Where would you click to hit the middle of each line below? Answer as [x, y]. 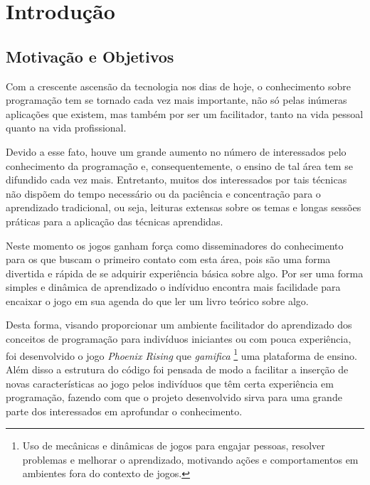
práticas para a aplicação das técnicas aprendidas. [115, 221]
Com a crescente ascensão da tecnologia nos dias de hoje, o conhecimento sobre [178, 86]
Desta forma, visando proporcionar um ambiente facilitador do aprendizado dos [179, 325]
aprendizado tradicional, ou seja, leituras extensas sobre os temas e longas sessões [184, 207]
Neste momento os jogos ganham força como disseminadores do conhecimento [175, 245]
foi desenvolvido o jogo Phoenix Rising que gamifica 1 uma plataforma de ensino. [181, 354]
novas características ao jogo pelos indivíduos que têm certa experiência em [170, 383]
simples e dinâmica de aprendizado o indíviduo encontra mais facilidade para [173, 287]
